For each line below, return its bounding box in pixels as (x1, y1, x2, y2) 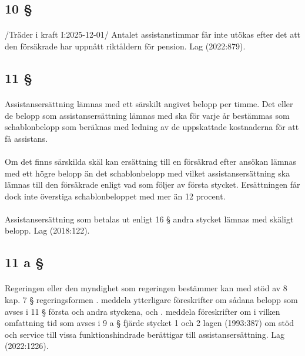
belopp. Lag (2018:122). (5, 224, 90, 237)
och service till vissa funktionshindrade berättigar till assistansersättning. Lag (5, 328, 284, 340)
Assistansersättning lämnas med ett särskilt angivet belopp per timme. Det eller (5, 97, 293, 109)
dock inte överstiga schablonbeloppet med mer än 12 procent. (5, 189, 226, 202)
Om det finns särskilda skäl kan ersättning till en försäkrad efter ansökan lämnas (5, 155, 296, 167)
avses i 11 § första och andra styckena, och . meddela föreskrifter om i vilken (5, 305, 280, 317)
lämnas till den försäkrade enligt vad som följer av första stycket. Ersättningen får (5, 178, 300, 191)
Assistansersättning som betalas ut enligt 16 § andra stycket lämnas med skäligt (5, 212, 294, 225)
